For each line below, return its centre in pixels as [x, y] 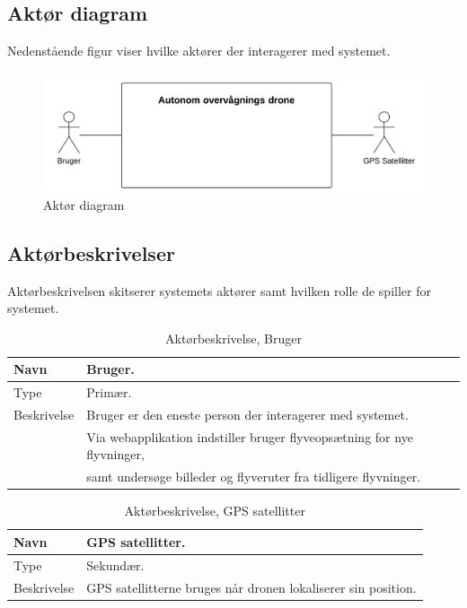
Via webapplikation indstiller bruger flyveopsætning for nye [250, 436]
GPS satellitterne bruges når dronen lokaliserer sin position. [251, 587]
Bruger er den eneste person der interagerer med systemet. [247, 414]
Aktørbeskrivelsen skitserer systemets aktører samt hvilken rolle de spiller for [219, 290]
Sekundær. [115, 565]
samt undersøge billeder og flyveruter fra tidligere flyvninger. [254, 477]
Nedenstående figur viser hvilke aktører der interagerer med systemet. [199, 51]
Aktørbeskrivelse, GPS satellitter [215, 511]
